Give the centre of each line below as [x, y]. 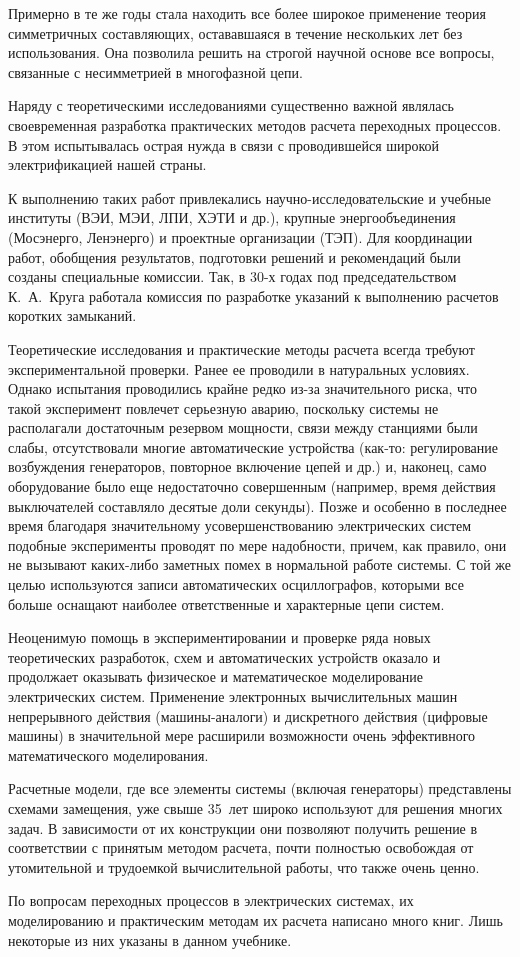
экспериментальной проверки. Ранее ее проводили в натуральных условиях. [239, 368]
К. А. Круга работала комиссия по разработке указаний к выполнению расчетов [253, 295]
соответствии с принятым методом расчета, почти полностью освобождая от [241, 847]
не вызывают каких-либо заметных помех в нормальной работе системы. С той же [259, 564]
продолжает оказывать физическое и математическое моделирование [216, 676]
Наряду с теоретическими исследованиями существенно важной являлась [231, 105]
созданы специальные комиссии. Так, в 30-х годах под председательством [232, 276]
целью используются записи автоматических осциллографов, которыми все [236, 584]
